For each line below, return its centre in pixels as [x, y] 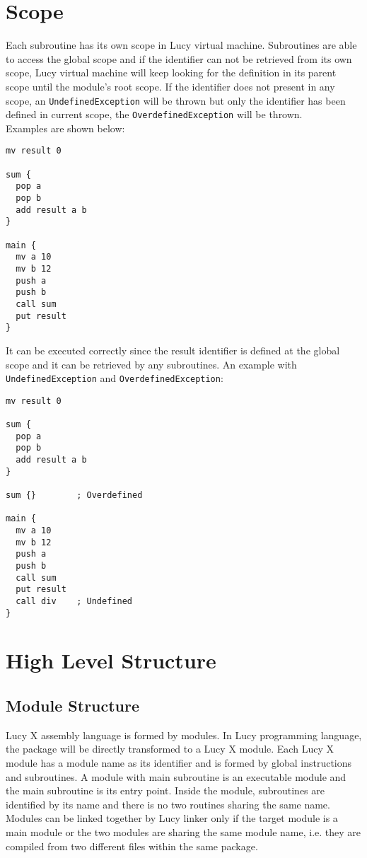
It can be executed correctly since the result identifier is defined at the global [173, 350]
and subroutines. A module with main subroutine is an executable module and [176, 776]
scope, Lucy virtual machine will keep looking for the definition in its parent [171, 73]
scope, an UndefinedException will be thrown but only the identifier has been [176, 100]
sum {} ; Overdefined [74, 495]
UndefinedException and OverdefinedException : [115, 378]
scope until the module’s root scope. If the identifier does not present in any [170, 86]
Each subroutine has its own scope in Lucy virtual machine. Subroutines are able [181, 45]
